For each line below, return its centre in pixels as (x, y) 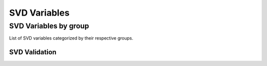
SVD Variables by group (49, 26)
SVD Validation (33, 52)
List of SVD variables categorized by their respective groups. (71, 38)
